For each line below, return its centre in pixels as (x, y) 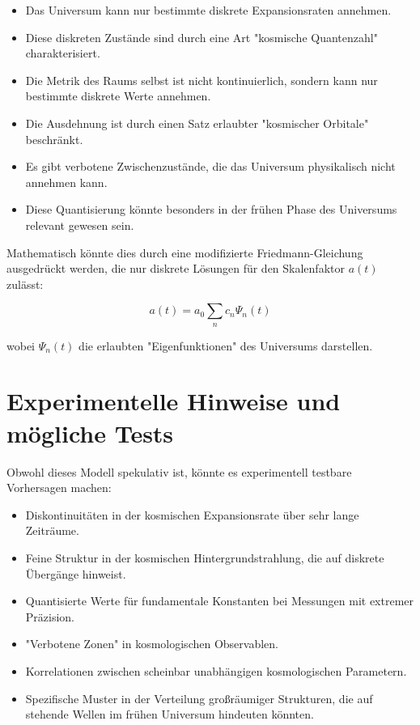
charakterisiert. (63, 53)
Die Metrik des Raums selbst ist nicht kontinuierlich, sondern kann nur (202, 80)
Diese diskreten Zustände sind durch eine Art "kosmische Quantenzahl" (202, 37)
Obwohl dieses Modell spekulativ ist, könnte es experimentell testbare (179, 471)
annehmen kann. (66, 182)
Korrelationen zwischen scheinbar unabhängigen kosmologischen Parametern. (216, 670)
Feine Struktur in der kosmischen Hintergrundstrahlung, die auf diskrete (205, 557)
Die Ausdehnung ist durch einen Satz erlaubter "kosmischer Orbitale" (197, 123)
